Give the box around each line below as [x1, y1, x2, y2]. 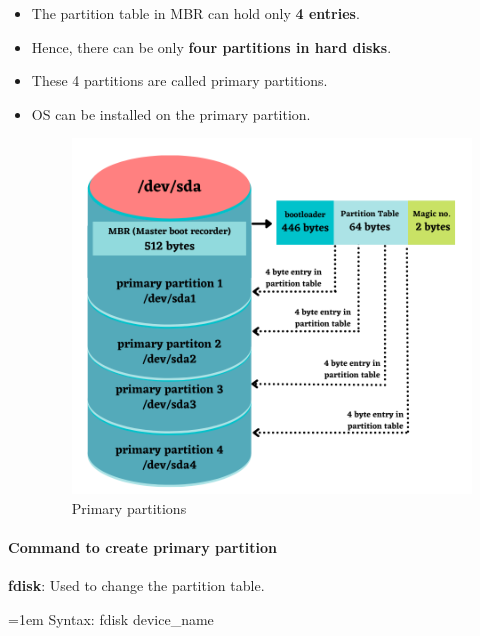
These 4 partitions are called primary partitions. [31, 70, 328, 91]
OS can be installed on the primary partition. [31, 103, 311, 124]
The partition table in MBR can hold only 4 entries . [31, 3, 360, 23]
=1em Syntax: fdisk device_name [8, 608, 214, 629]
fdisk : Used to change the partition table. [8, 575, 265, 596]
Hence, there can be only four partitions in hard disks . [31, 36, 392, 57]
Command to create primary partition [8, 536, 277, 557]
